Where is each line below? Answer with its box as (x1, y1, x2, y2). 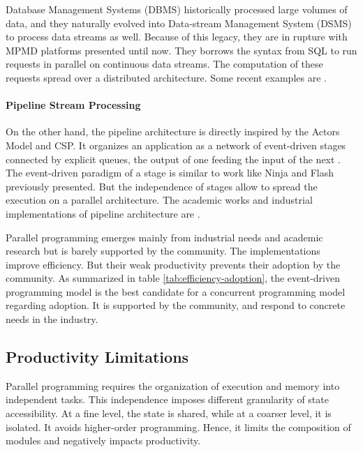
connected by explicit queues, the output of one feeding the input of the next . (6, 151, 341, 166)
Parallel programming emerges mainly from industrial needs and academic (6, 229, 323, 244)
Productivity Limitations (6, 346, 189, 368)
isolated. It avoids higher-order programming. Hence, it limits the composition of (6, 419, 351, 434)
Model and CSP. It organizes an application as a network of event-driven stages (6, 137, 346, 152)
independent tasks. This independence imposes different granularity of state (6, 392, 329, 407)
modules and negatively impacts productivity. (6, 433, 201, 448)
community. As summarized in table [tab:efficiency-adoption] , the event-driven (6, 271, 340, 285)
